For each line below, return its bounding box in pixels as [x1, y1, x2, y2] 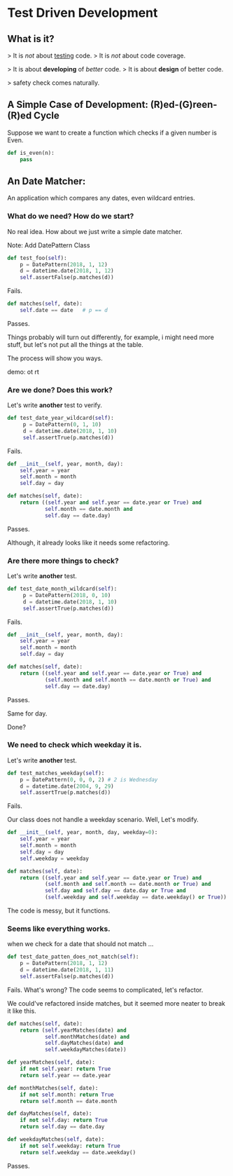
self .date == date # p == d [20, 307, 108, 314]
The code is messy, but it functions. [7, 906, 111, 915]
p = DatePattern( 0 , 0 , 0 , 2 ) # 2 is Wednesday [20, 776, 158, 783]
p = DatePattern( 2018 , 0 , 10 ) [22, 592, 111, 599]
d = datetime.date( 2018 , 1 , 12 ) [20, 268, 114, 275]
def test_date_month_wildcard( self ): [7, 585, 118, 593]
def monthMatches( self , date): [7, 1084, 99, 1091]
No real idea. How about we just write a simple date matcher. [7, 227, 183, 235]
